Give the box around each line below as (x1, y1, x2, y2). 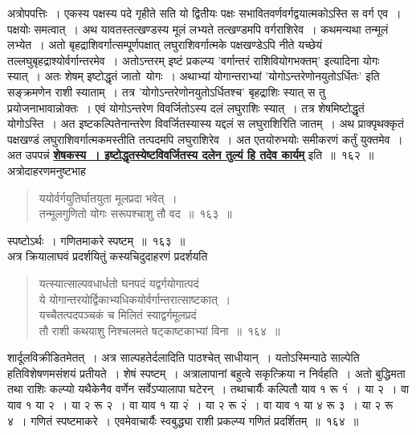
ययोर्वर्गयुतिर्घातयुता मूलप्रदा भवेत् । (39, 189, 177, 206)
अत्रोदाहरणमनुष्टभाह (7, 162, 86, 179)
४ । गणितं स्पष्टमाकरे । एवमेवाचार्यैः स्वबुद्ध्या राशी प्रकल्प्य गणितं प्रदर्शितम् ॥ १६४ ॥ (7, 412, 359, 429)
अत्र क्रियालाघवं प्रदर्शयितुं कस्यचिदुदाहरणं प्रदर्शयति (7, 248, 208, 265)
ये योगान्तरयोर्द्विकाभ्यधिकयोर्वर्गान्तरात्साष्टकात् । (39, 290, 231, 307)
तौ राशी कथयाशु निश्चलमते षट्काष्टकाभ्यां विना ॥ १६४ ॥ (39, 322, 280, 339)
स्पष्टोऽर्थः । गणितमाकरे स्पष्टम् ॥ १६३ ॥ (7, 232, 186, 248)
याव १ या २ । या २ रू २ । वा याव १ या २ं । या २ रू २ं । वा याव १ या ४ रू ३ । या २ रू (7, 396, 394, 413)
